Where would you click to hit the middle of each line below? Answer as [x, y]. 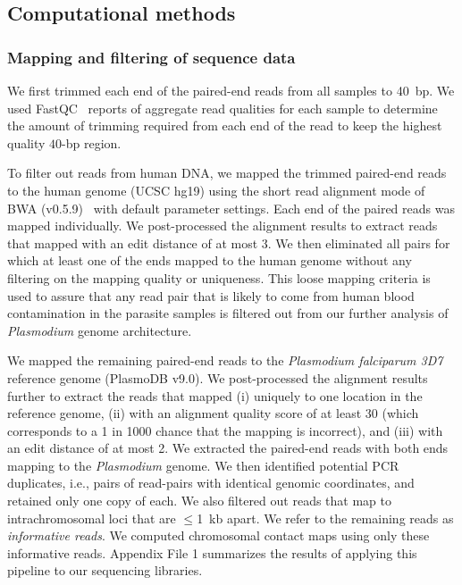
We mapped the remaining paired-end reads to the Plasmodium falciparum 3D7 [225, 360]
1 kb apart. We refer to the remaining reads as [325, 518]
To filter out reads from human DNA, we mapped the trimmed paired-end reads [227, 173]
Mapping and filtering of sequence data [151, 57]
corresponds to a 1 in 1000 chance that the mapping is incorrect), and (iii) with [225, 430]
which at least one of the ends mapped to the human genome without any [210, 260]
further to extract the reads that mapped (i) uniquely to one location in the [215, 395]
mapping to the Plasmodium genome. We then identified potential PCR [203, 465]
